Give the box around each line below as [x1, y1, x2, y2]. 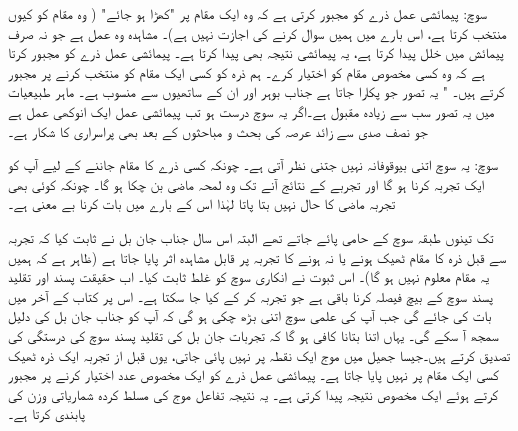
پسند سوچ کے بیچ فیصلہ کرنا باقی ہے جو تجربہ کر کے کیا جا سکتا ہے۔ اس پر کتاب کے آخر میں [8, 285, 493, 306]
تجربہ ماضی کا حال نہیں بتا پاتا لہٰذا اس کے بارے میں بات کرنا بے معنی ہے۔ [8, 193, 396, 214]
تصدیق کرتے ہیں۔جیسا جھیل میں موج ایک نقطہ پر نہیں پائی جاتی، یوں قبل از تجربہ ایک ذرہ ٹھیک [8, 344, 511, 365]
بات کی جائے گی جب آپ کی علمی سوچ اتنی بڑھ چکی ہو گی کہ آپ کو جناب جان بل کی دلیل [8, 305, 492, 326]
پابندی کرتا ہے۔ [8, 403, 86, 424]
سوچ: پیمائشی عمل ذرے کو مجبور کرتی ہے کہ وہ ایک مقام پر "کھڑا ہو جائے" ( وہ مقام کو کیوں [8, 3, 488, 23]
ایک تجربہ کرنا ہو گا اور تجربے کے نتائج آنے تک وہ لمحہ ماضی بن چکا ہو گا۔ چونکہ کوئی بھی [8, 173, 485, 194]
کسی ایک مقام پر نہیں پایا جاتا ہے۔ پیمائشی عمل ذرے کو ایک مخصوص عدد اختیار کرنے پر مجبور [8, 364, 499, 385]
